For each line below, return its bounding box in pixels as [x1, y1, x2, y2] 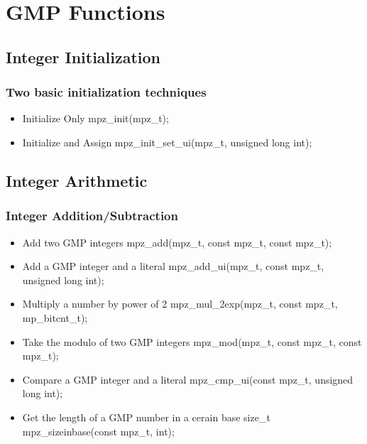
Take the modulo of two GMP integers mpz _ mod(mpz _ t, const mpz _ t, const [22, 334, 362, 349]
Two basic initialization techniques [6, 83, 207, 101]
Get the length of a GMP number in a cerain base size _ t [22, 409, 270, 424]
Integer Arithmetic [6, 169, 148, 191]
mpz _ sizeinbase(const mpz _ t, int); [22, 423, 175, 438]
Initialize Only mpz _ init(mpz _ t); [22, 111, 169, 126]
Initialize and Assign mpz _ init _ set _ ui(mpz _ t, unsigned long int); [22, 134, 312, 149]
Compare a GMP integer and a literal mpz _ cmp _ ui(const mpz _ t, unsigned [22, 372, 354, 386]
